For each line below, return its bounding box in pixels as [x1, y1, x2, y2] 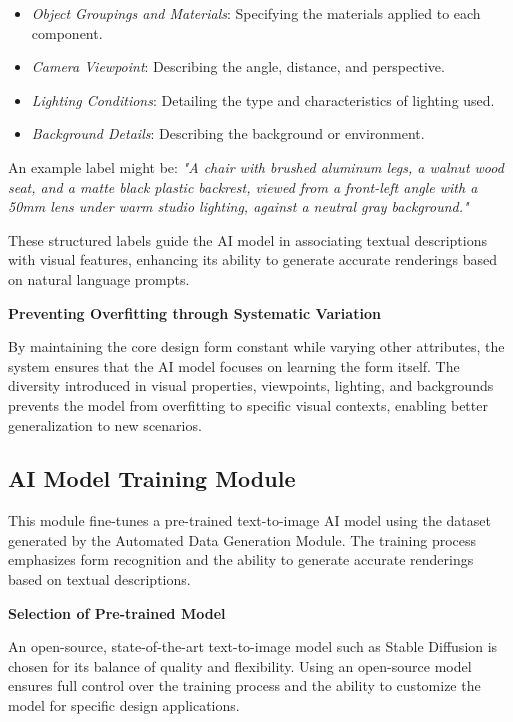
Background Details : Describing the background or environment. [31, 123, 425, 144]
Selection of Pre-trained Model [8, 602, 226, 623]
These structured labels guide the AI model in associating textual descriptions [8, 229, 487, 250]
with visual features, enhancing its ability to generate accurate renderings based [8, 249, 498, 270]
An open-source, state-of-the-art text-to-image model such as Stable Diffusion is [8, 636, 498, 657]
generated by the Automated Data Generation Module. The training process [8, 529, 477, 550]
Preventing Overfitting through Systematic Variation [8, 302, 381, 323]
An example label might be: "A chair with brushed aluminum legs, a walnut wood [8, 156, 504, 177]
